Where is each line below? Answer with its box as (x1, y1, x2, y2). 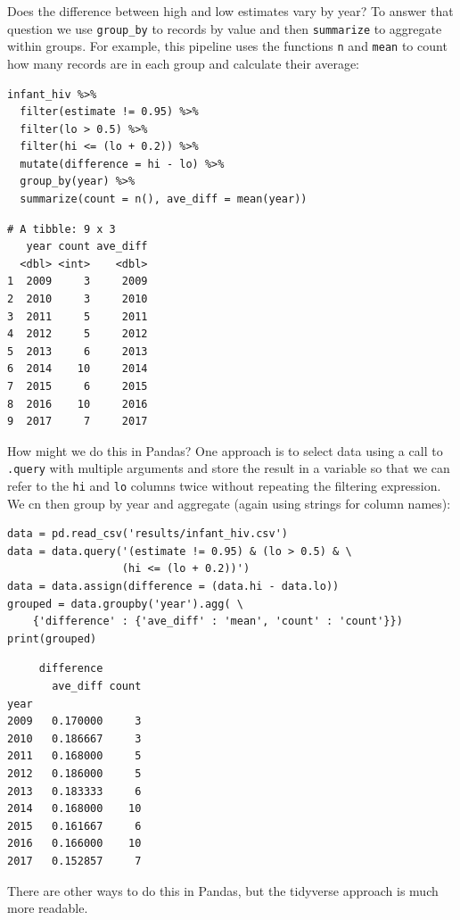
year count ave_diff (26, 240, 148, 253)
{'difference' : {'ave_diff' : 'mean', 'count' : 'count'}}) (32, 615, 403, 628)
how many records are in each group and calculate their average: (7, 54, 360, 72)
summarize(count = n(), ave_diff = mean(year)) (20, 193, 308, 206)
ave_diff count (52, 680, 142, 693)
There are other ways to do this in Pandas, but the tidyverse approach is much (7, 881, 439, 899)
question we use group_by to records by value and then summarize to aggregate (7, 19, 442, 37)
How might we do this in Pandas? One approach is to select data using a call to (7, 441, 443, 460)
